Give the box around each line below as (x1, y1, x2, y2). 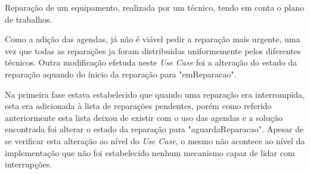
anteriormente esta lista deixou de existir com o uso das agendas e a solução (5, 111, 283, 123)
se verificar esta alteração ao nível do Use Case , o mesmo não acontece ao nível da (5, 134, 305, 147)
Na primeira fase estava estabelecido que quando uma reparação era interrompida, (5, 88, 305, 100)
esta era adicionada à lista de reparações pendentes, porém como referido (5, 100, 272, 112)
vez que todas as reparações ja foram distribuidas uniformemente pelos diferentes (5, 44, 301, 57)
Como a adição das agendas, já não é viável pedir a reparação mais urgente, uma (5, 33, 300, 45)
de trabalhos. (5, 13, 52, 25)
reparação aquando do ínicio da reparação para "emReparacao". (5, 67, 237, 80)
